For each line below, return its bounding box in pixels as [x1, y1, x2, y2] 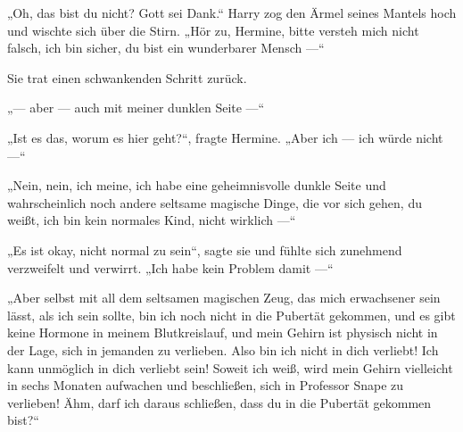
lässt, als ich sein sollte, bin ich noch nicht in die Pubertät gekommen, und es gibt [7, 305, 456, 324]
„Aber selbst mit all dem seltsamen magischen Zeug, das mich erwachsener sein [7, 288, 441, 307]
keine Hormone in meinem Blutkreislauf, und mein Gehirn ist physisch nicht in [7, 323, 438, 342]
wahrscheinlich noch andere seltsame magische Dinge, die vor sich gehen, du [7, 193, 422, 212]
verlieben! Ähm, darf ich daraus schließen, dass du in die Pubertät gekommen [7, 393, 432, 411]
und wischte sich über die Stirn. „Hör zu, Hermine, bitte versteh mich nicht [7, 21, 419, 39]
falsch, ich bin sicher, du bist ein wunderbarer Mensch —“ [7, 38, 325, 57]
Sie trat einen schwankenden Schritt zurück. [7, 68, 247, 87]
